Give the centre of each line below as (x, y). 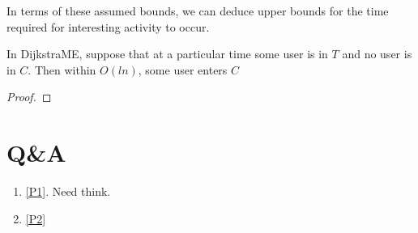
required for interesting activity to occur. (108, 26)
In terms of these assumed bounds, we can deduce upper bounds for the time (198, 11)
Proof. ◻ (29, 97)
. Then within (62, 69)
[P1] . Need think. (68, 191)
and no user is (377, 54)
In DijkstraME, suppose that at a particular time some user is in (167, 54)
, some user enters (183, 69)
